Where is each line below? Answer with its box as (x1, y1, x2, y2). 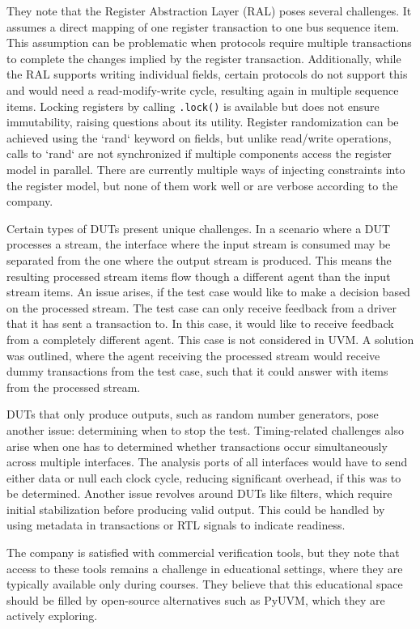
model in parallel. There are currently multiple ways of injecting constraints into (6, 161, 405, 177)
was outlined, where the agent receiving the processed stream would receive (6, 346, 380, 363)
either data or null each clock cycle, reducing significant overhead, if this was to (6, 469, 401, 486)
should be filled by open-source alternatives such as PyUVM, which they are (6, 591, 385, 608)
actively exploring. (6, 607, 98, 624)
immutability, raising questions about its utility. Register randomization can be (6, 113, 399, 130)
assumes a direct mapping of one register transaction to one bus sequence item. (6, 18, 400, 35)
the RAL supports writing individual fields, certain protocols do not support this (6, 66, 408, 83)
